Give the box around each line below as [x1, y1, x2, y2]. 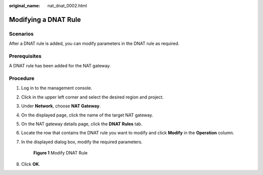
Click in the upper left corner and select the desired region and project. [21, 94, 164, 100]
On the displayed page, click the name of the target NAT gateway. [21, 112, 153, 118]
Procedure [9, 75, 35, 82]
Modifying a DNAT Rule [9, 15, 81, 24]
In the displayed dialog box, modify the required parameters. [21, 139, 143, 145]
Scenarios [9, 30, 34, 37]
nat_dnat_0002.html [47, 3, 87, 8]
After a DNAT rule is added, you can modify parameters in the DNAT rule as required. [9, 40, 180, 46]
